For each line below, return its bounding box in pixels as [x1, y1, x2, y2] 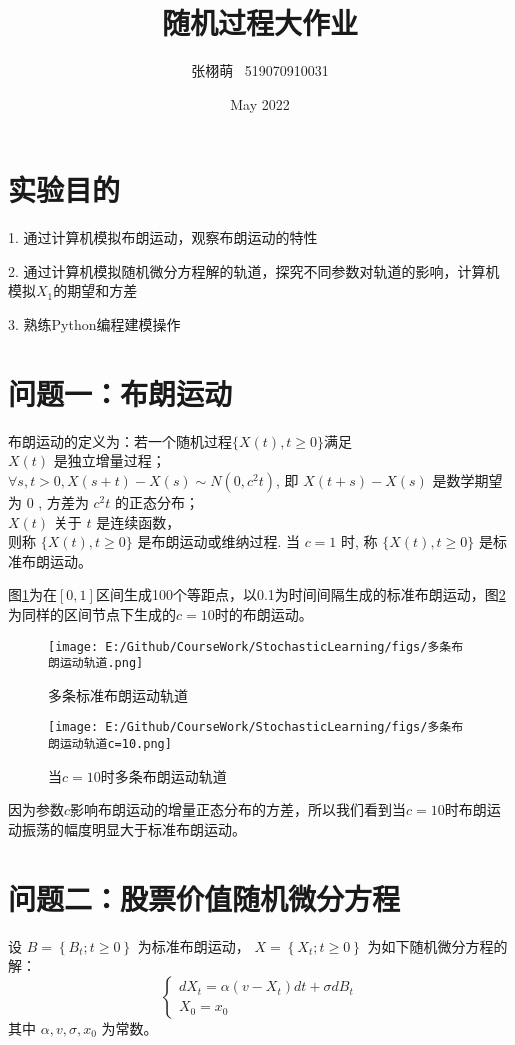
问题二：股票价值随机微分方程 [8, 877, 401, 918]
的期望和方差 [53, 280, 138, 301]
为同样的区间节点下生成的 [8, 603, 176, 624]
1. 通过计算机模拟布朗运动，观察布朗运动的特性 [8, 227, 318, 248]
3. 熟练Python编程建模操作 [8, 314, 181, 335]
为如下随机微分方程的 [367, 935, 508, 956]
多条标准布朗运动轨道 [48, 684, 188, 705]
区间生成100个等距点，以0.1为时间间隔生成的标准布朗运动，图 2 [95, 584, 506, 605]
